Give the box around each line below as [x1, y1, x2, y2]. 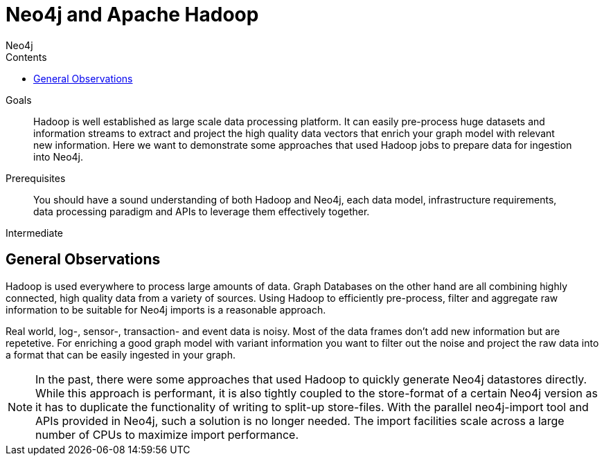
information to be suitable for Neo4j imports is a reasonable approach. [6, 303, 326, 316]
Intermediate [6, 226, 63, 239]
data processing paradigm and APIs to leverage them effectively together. [33, 205, 370, 217]
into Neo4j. [33, 150, 84, 163]
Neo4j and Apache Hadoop [6, 3, 259, 26]
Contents [6, 51, 47, 63]
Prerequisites [6, 172, 66, 184]
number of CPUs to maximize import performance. [35, 427, 299, 442]
